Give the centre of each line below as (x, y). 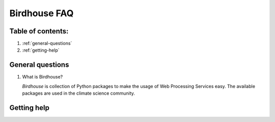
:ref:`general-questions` (47, 44)
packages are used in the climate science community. (78, 93)
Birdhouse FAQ (42, 13)
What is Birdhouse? (43, 77)
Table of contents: (39, 31)
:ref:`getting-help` (41, 50)
